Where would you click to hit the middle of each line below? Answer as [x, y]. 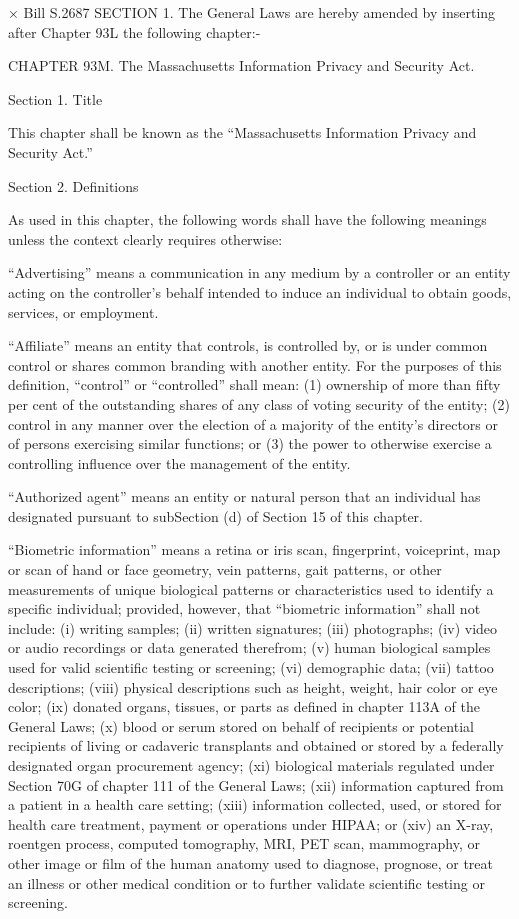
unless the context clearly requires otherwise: [145, 238]
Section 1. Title [55, 98]
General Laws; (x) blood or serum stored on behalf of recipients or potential [241, 725]
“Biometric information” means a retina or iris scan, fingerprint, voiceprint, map [254, 549]
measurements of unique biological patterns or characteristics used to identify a [251, 588]
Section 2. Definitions [73, 185]
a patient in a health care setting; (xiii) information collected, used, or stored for [255, 804]
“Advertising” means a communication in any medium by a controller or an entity [259, 272]
